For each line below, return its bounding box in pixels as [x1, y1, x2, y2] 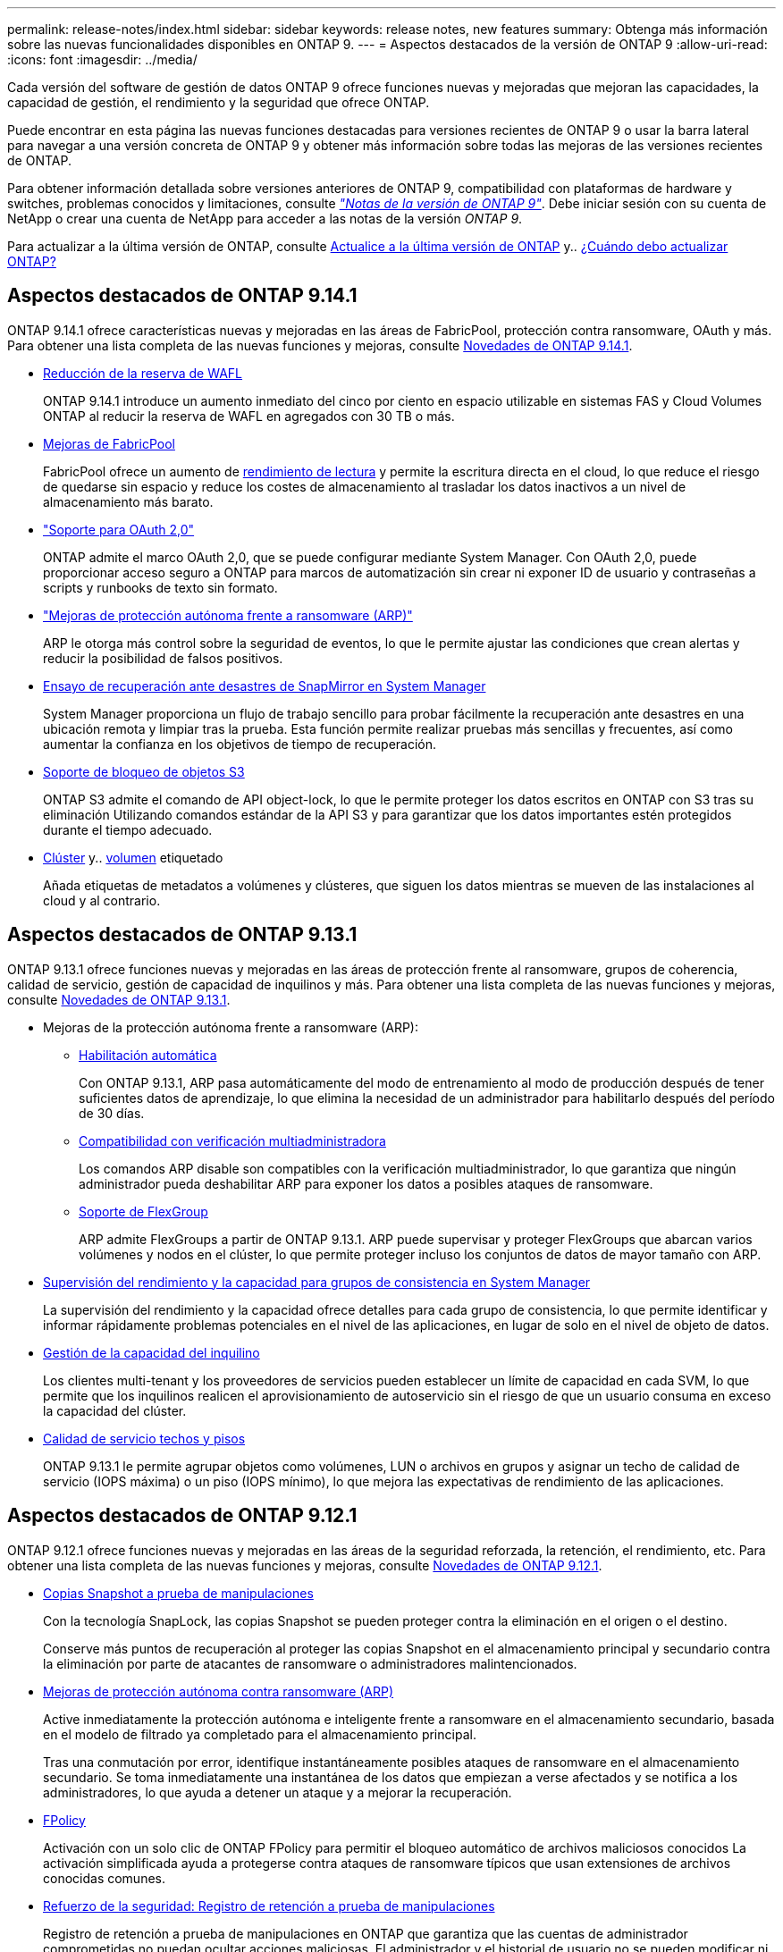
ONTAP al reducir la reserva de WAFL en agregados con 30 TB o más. [43, 408, 455, 424]
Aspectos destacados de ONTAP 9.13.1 [7, 923, 358, 947]
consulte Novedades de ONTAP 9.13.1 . [7, 991, 231, 1007]
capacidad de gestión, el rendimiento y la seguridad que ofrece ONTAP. [7, 95, 430, 110]
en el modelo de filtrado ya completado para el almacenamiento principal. [43, 1726, 476, 1742]
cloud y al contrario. [43, 892, 161, 908]
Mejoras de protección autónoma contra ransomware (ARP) [43, 1683, 394, 1699]
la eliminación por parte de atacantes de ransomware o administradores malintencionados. [43, 1655, 577, 1671]
